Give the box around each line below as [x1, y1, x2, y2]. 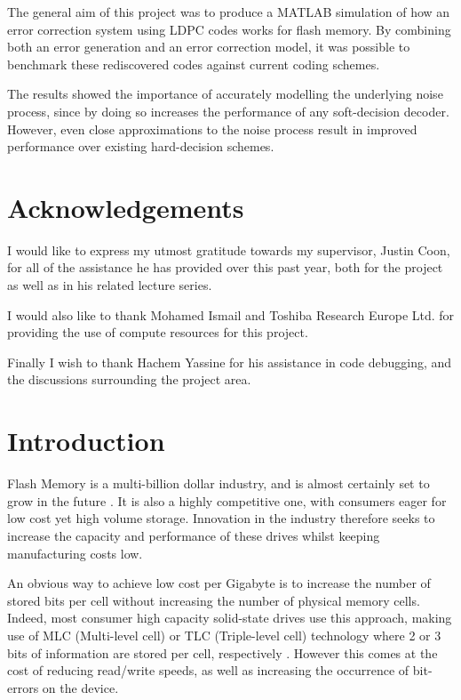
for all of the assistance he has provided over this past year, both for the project [7, 258, 443, 277]
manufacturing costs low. [7, 543, 143, 562]
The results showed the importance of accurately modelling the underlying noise [7, 84, 443, 103]
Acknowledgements [7, 189, 244, 225]
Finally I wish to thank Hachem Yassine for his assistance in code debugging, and [7, 352, 452, 371]
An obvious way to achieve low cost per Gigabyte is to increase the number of [7, 574, 431, 592]
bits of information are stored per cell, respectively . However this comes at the [7, 643, 438, 662]
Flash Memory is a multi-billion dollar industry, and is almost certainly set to [7, 474, 430, 493]
